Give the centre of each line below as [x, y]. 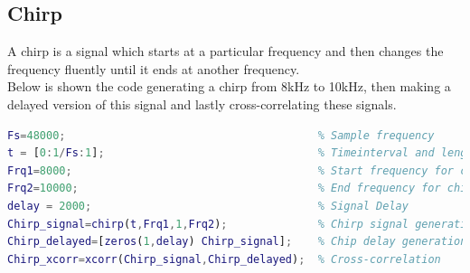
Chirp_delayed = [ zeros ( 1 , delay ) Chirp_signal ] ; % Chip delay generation [237, 242]
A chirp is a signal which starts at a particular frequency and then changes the [226, 51]
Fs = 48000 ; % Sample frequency [221, 135]
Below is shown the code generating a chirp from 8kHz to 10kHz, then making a [229, 86]
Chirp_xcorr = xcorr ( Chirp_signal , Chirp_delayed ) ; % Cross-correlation [224, 259]
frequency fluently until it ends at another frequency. [154, 68]
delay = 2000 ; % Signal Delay [208, 206]
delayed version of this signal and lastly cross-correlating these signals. [202, 104]
